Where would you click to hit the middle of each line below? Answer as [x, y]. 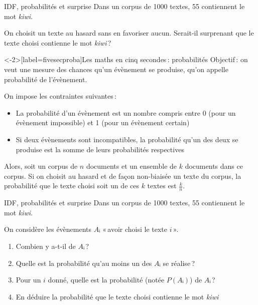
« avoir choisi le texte [135, 229]
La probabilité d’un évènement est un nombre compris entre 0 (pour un [126, 112]
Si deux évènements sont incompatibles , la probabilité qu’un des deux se [127, 139]
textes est [162, 186]
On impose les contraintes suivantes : [60, 96]
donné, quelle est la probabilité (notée [106, 280]
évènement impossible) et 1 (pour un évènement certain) [103, 122]
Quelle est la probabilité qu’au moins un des [84, 263]
